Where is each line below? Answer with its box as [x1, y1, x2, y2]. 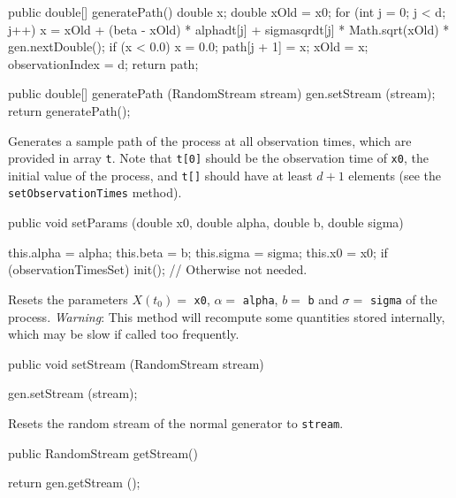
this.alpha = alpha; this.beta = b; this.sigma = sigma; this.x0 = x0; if [8, 242, 388, 261]
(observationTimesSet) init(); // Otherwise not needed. [8, 260, 308, 279]
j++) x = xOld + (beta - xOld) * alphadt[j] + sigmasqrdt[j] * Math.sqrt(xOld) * [8, 19, 450, 38]
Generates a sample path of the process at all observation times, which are [8, 131, 412, 149]
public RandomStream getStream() [8, 443, 198, 462]
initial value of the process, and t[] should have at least [8, 165, 313, 184]
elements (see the [348, 165, 442, 184]
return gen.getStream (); [8, 473, 141, 492]
